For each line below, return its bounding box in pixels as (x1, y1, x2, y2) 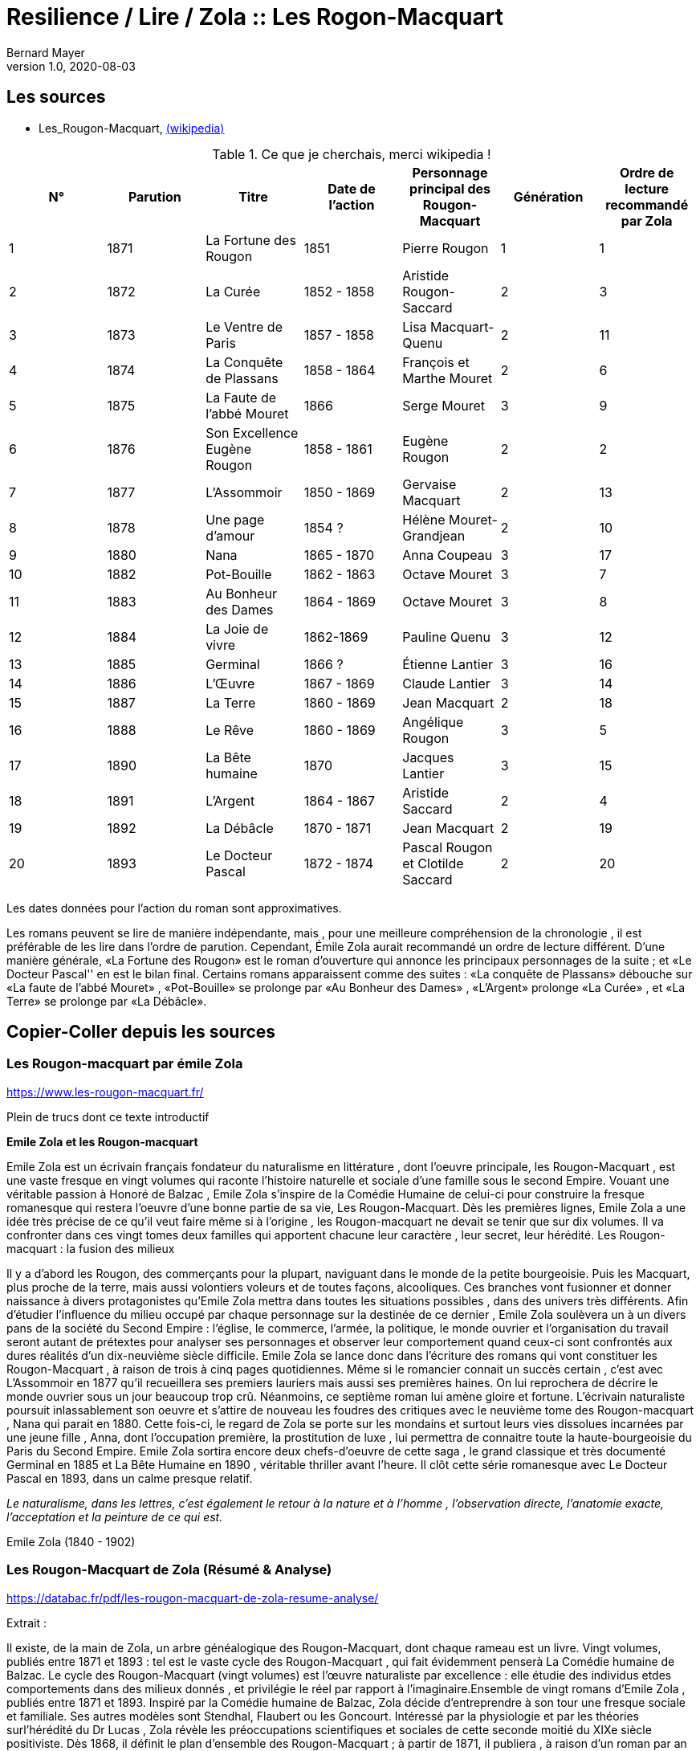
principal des (409, 180, 490, 197)
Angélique (402, 713, 464, 730)
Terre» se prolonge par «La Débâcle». (6, 994, 207, 1008)
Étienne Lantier (402, 655, 493, 672)
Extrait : (6, 1615, 47, 1630)
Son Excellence (206, 424, 299, 441)
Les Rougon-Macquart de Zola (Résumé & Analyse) (6, 1561, 332, 1578)
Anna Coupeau (402, 546, 493, 563)
